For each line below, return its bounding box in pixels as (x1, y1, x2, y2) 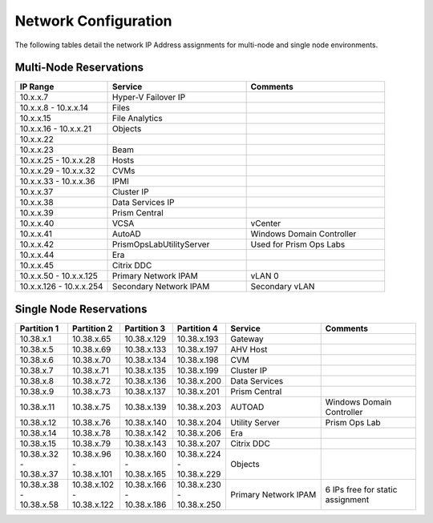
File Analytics (111, 113, 164, 124)
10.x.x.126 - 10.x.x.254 (19, 281, 103, 292)
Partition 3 (124, 323, 166, 334)
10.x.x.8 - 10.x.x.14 (19, 103, 89, 114)
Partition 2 (72, 323, 113, 334)
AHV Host (229, 344, 268, 355)
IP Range (19, 81, 55, 92)
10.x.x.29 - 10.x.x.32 (19, 165, 95, 176)
